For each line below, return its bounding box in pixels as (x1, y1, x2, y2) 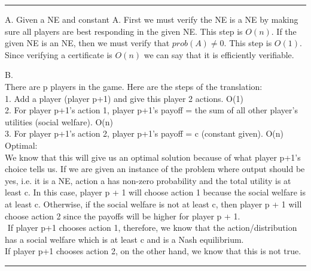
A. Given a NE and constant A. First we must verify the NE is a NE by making (5, 13, 298, 25)
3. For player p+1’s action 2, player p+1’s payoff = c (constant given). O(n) (5, 127, 284, 140)
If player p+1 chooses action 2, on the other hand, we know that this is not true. (5, 245, 301, 257)
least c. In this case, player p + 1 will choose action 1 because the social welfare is (5, 186, 306, 198)
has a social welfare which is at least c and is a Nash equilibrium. (5, 233, 244, 245)
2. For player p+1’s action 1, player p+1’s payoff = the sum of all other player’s (5, 104, 298, 116)
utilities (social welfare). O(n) (5, 115, 114, 128)
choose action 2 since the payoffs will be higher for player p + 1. (5, 209, 240, 222)
